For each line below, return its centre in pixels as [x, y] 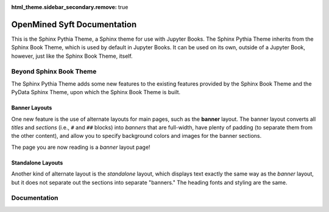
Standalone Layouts [37, 162]
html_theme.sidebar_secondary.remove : [64, 7]
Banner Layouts [32, 108]
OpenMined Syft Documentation [74, 24]
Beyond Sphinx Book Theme [54, 72]
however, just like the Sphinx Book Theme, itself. [72, 56]
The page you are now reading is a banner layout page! [81, 147]
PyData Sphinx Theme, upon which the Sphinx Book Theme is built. [96, 92]
